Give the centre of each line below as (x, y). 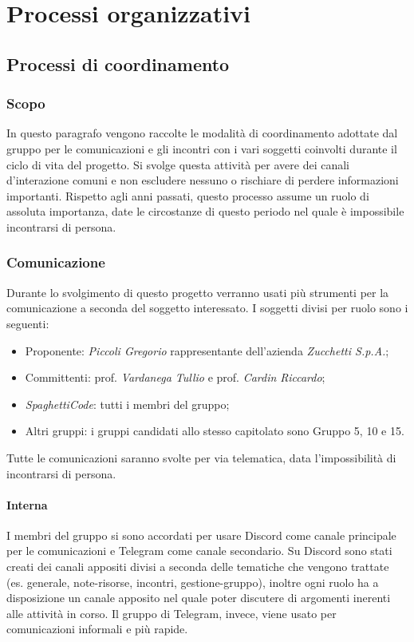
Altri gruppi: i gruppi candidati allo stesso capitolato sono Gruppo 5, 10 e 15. (215, 431)
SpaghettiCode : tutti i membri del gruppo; (127, 404)
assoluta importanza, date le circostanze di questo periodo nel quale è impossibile (205, 211)
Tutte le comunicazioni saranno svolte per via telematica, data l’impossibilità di (201, 457)
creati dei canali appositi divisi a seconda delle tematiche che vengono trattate (198, 567)
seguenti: (28, 323)
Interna (27, 504)
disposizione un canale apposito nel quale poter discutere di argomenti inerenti (199, 598)
